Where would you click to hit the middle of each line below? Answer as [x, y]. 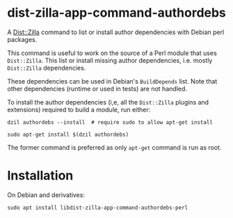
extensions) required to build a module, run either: [79, 109]
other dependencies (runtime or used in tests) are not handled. [97, 88]
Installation [40, 176]
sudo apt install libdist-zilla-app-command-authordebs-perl [98, 208]
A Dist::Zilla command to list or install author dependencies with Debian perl [116, 32]
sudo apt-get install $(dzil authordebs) [68, 134]
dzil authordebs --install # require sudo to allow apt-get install [110, 122]
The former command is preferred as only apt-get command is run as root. [114, 147]
